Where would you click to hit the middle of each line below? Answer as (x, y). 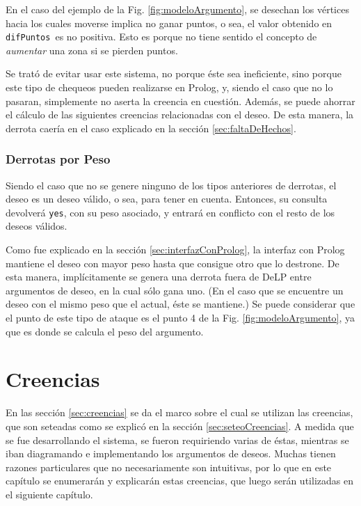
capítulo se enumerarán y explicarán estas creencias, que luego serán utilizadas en (179, 481)
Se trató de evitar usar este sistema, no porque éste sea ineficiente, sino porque (174, 73)
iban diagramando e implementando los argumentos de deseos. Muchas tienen (171, 453)
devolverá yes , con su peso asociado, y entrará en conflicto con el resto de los (170, 212)
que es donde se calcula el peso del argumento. (105, 331)
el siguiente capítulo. (49, 494)
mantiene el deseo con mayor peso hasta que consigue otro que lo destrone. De (173, 263)
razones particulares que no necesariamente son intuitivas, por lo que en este (169, 467)
